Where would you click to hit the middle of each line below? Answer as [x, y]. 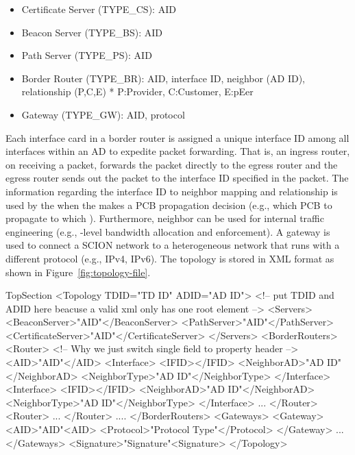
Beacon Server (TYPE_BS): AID [92, 32]
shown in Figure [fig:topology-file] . [78, 272]
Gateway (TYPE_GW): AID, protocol [103, 114]
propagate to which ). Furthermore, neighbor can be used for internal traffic [165, 218]
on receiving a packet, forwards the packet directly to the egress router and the [172, 164]
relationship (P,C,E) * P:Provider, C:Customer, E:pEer [137, 91]
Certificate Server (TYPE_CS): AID [99, 9]
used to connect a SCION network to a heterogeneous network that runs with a [173, 245]
